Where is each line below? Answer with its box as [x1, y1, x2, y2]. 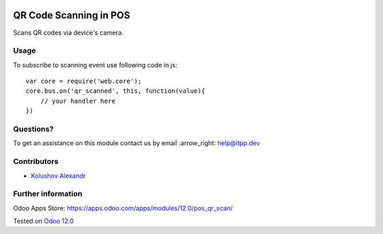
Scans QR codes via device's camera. [13, 28, 124, 37]
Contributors [13, 157, 59, 167]
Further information [13, 189, 83, 199]
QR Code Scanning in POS [13, 9, 131, 21]
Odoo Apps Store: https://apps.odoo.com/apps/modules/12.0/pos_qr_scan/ [13, 204, 233, 212]
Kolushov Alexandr [30, 171, 87, 180]
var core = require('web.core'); [26, 77, 142, 85]
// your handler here [40, 96, 116, 105]
